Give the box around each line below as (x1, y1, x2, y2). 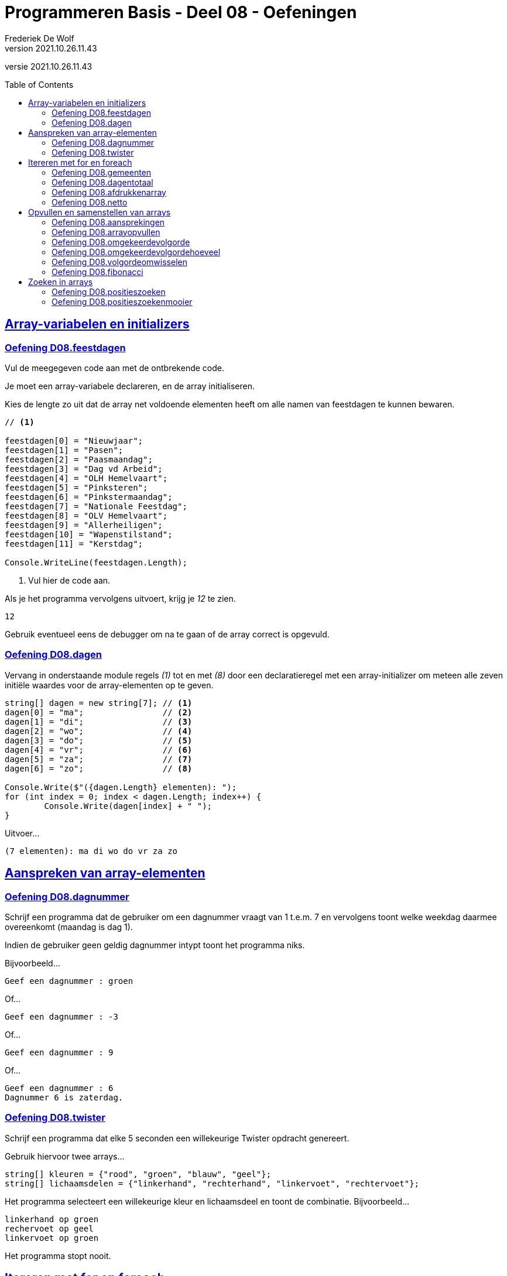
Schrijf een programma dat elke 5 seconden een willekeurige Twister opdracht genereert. (5, 1133, 350, 1143)
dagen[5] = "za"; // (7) (5, 754, 193, 764)
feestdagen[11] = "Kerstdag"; (5, 538, 143, 548)
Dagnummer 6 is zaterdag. (5, 1092, 124, 1102)
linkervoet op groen (5, 1233, 99, 1243)
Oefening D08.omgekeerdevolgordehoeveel (52, 246, 221, 257)
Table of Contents (5, 79, 74, 90)
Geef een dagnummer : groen (5, 976, 133, 986)
